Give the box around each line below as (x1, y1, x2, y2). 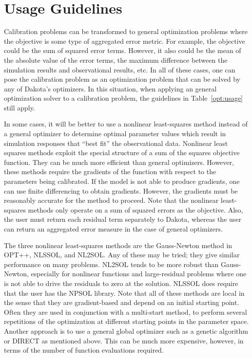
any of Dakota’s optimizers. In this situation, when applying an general (4, 83, 217, 93)
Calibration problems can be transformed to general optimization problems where (4, 26, 248, 36)
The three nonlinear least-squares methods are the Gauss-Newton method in (4, 240, 233, 250)
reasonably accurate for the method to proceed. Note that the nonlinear (4, 195, 219, 205)
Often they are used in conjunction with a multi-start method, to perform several (4, 306, 247, 317)
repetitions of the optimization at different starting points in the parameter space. (4, 316, 249, 326)
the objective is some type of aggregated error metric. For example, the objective (4, 36, 245, 46)
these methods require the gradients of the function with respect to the (4, 166, 216, 177)
